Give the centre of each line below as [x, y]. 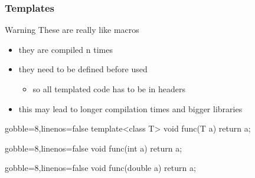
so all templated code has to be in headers [109, 89]
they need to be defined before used [83, 69]
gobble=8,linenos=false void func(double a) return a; [100, 168]
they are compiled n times [66, 49]
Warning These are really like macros [72, 30]
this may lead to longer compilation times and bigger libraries [130, 108]
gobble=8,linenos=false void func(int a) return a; [94, 148]
